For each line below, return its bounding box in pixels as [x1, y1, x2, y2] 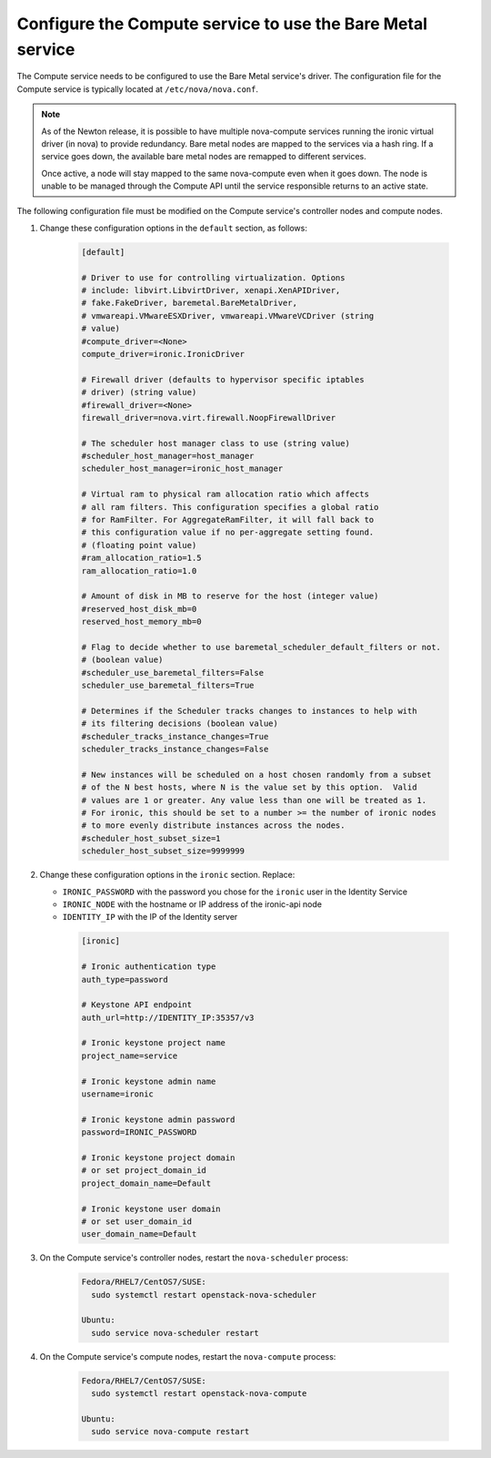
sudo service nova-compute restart [91, 1426, 250, 1437]
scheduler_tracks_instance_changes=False [81, 744, 269, 755]
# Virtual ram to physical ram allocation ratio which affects [81, 489, 370, 500]
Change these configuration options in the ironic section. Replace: [39, 870, 296, 881]
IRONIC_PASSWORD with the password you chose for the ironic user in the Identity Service [62, 886, 408, 897]
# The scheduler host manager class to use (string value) [81, 438, 350, 448]
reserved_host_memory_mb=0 [81, 617, 202, 627]
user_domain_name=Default [81, 1229, 197, 1239]
